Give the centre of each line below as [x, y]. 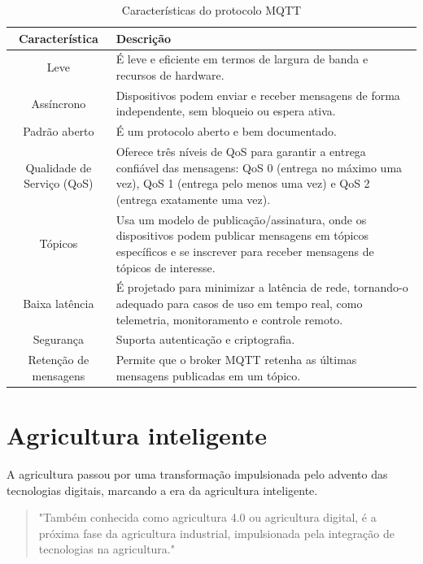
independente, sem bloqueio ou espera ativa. [226, 111]
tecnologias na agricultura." [107, 549]
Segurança [58, 339]
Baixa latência [59, 303]
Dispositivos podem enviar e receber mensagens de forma [258, 95]
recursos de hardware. [170, 75]
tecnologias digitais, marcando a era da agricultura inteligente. [162, 490]
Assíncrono [59, 103]
